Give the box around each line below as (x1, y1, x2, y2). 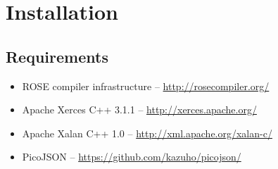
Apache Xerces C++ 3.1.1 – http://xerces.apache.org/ (22, 102, 257, 117)
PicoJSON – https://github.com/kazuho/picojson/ (22, 149, 241, 164)
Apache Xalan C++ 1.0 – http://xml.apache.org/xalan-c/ (22, 125, 272, 140)
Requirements (6, 45, 108, 67)
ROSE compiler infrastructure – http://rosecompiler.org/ (22, 78, 270, 93)
